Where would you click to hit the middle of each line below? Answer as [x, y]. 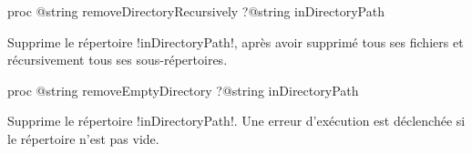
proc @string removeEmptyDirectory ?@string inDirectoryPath [183, 90]
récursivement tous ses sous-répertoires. [118, 60]
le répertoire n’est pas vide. [83, 138]
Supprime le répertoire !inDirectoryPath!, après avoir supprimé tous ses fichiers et [236, 41]
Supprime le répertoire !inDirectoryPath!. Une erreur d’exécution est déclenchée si [236, 121]
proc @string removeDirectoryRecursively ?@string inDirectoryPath [196, 11]
